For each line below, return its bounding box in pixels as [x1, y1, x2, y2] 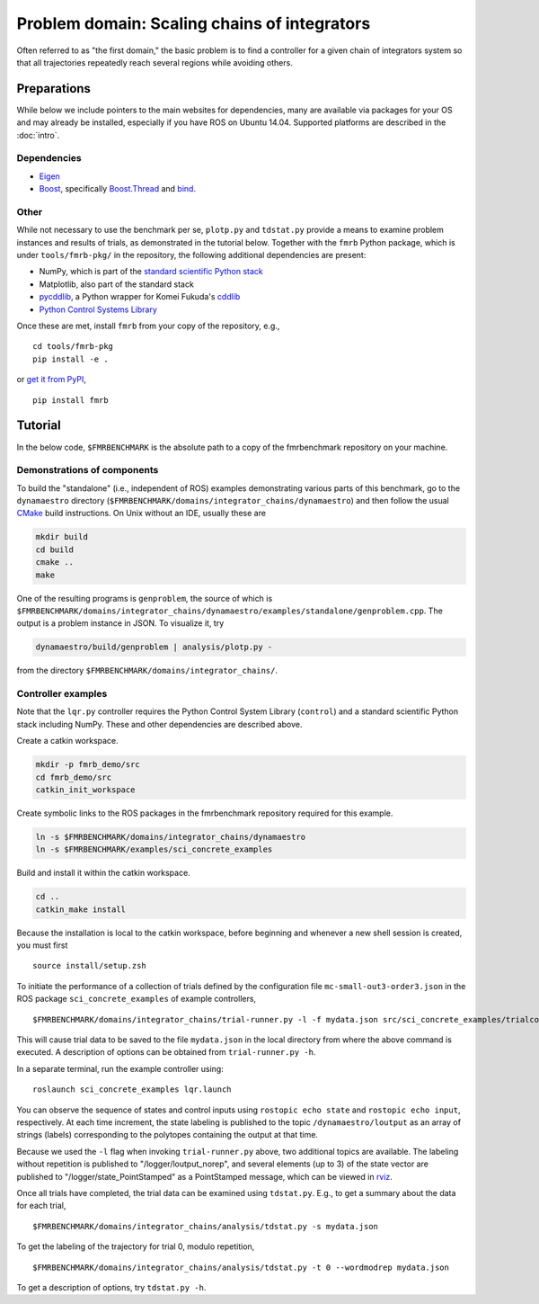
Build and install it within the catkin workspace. [16, 868, 190, 879]
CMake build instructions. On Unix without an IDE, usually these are [16, 508, 267, 519]
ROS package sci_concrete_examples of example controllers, [16, 994, 256, 1005]
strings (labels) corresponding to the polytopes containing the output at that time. [16, 1130, 319, 1140]
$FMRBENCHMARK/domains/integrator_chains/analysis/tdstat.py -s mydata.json [32, 1221, 379, 1231]
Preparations [16, 81, 92, 96]
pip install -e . [32, 353, 109, 364]
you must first [16, 940, 68, 951]
